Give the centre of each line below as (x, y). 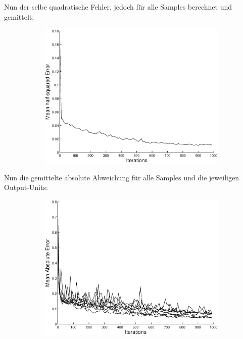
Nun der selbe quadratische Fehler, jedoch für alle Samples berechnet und (118, 7)
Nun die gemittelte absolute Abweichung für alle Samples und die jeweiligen (121, 177)
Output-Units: (26, 187)
